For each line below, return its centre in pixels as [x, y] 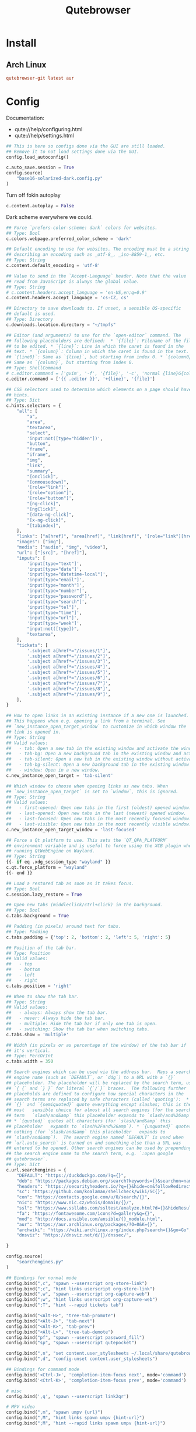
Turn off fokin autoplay [34, 195]
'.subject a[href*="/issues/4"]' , [69, 667]
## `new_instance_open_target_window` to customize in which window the [96, 727]
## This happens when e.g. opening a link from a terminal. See [86, 721]
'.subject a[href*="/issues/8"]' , [69, 688]
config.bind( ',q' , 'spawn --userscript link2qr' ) [68, 1396]
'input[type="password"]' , [60, 596]
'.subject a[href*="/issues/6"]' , [69, 678]
